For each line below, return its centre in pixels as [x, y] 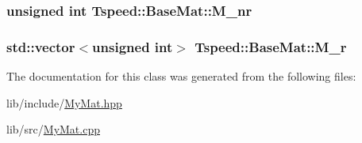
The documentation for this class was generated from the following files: [181, 76]
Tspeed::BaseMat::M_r [271, 46]
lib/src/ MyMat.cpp [53, 129]
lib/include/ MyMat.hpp [64, 102]
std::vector [41, 46]
